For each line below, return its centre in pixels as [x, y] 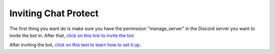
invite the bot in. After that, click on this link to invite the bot [72, 35]
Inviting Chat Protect [54, 13]
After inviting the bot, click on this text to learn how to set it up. [75, 45]
